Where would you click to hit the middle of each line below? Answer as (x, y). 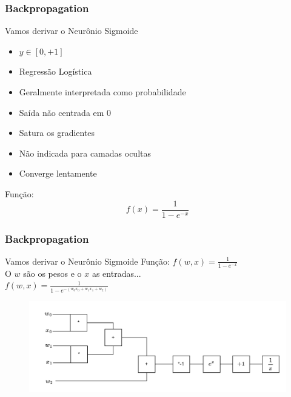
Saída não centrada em (62, 112)
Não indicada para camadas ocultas (85, 153)
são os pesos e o (52, 273)
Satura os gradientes (57, 133)
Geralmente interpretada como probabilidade (102, 92)
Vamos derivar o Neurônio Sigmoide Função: (87, 261)
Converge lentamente (58, 173)
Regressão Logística (55, 71)
